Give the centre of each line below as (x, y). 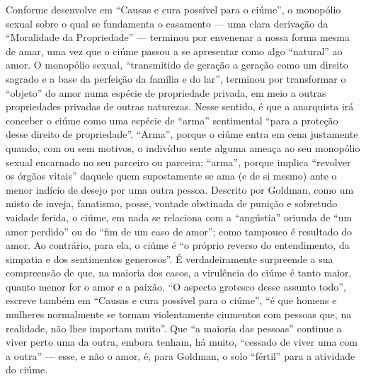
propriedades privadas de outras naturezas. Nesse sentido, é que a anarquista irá (180, 106)
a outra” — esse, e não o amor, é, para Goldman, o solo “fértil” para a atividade (181, 355)
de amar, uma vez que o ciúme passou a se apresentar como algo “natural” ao (174, 51)
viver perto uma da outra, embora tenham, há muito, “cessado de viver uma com (182, 342)
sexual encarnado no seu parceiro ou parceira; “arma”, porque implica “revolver (178, 162)
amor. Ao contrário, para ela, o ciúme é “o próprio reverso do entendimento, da (178, 245)
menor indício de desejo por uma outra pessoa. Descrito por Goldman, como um (180, 189)
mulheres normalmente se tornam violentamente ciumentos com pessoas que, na (179, 314)
